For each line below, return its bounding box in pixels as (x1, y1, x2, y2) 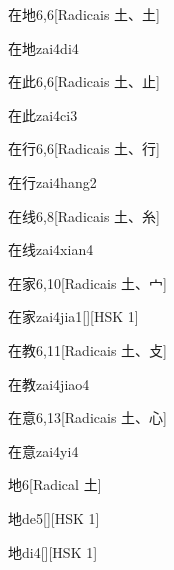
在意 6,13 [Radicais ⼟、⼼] (8, 407, 167, 428)
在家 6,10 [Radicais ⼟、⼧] (8, 272, 167, 293)
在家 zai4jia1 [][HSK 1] (8, 306, 139, 327)
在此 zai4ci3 (8, 104, 78, 125)
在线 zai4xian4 (8, 239, 94, 260)
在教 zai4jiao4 (8, 373, 90, 394)
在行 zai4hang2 (8, 171, 97, 192)
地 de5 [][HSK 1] (8, 507, 100, 528)
